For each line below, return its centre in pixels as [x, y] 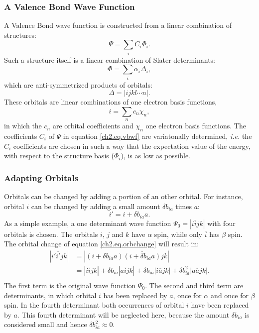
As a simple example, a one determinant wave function [88, 223]
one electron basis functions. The [196, 126]
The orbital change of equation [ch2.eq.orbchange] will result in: [102, 244]
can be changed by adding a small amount [96, 206]
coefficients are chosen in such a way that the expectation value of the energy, [132, 146]
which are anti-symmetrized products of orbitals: [78, 84]
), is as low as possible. [156, 156]
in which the [23, 126]
